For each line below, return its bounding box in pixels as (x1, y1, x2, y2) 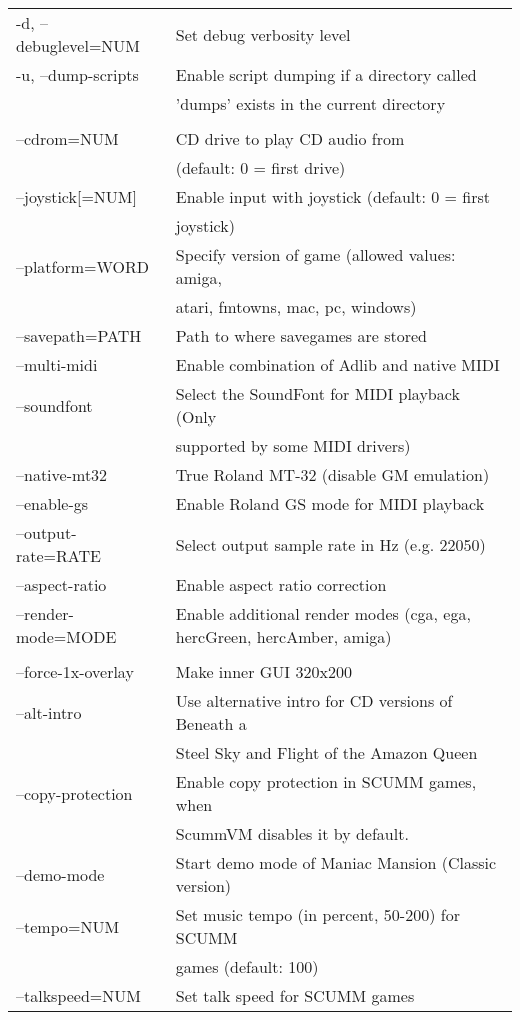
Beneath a (175, 712, 247, 735)
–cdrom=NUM (16, 127, 119, 150)
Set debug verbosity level (175, 22, 351, 46)
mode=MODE (16, 625, 117, 648)
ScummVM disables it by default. (175, 822, 409, 845)
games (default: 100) (175, 955, 319, 978)
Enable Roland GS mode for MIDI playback (175, 492, 485, 515)
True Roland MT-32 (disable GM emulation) (175, 463, 490, 486)
